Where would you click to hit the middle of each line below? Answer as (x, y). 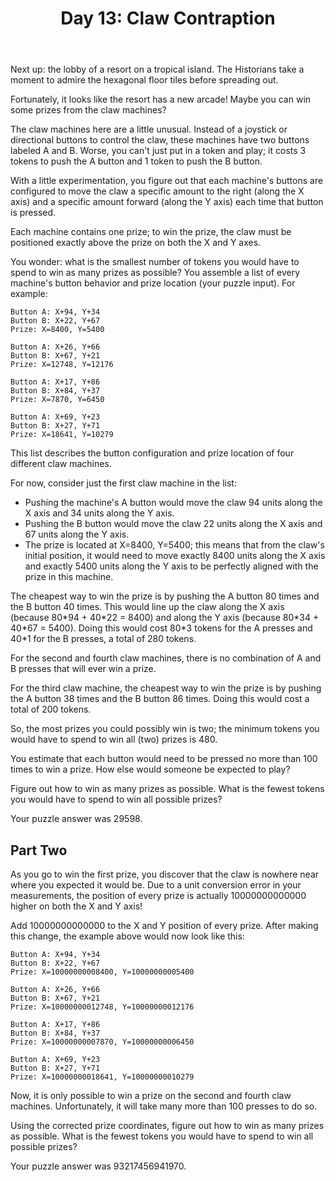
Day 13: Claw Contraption (168, 18)
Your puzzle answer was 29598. (76, 819)
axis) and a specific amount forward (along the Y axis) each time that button (167, 202)
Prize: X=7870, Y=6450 (57, 400)
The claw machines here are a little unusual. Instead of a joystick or (149, 129)
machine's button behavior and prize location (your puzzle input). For (153, 283)
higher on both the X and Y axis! (76, 906)
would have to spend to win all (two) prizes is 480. (114, 739)
